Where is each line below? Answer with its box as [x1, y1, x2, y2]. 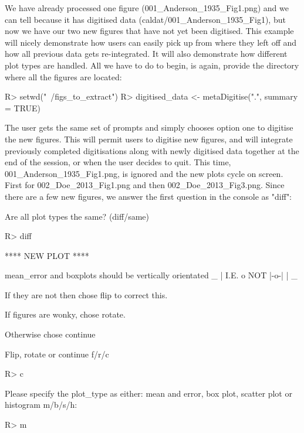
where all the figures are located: [5, 70, 122, 83]
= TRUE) [5, 101, 41, 114]
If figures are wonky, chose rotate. [5, 308, 126, 321]
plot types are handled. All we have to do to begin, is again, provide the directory [5, 59, 299, 71]
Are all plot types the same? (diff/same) [5, 210, 150, 222]
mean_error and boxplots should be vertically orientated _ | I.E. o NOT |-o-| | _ [5, 269, 298, 281]
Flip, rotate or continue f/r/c [5, 347, 109, 360]
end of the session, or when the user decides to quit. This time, [5, 156, 231, 168]
